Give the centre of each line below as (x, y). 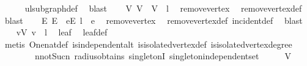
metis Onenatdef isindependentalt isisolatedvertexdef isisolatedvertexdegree (148, 44)
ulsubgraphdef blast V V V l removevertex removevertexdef (163, 8)
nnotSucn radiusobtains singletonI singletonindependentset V (163, 56)
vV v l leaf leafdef (62, 32)
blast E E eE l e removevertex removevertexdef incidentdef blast (153, 20)
